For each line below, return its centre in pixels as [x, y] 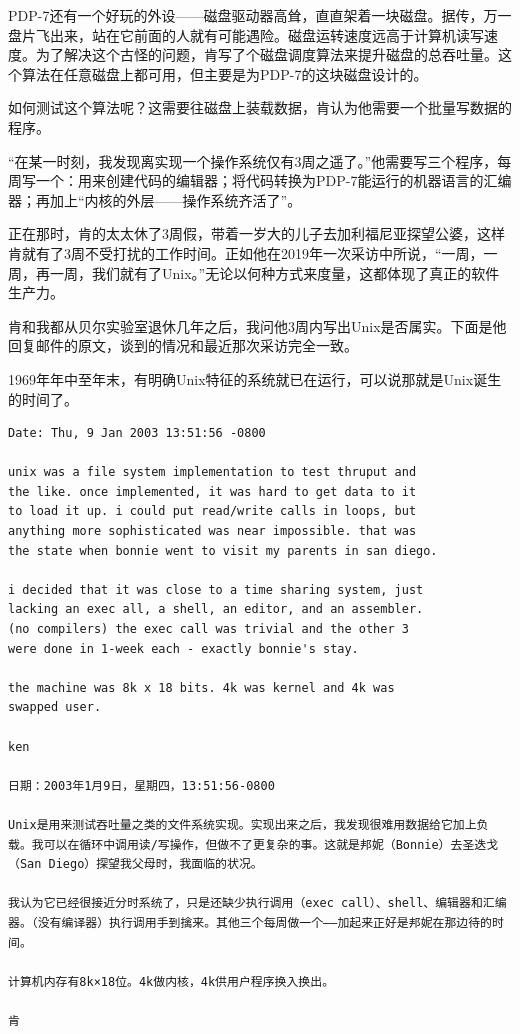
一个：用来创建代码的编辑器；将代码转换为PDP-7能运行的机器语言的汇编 [273, 180]
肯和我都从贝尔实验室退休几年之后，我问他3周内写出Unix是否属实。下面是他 [257, 325]
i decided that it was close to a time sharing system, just [216, 589]
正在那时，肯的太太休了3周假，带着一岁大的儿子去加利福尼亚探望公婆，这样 [256, 233]
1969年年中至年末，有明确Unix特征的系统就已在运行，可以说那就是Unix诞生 [255, 378]
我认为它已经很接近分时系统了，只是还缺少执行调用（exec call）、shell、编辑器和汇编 [257, 903]
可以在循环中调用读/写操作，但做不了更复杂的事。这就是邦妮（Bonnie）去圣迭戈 [271, 844]
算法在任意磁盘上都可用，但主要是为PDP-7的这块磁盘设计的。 [224, 73]
